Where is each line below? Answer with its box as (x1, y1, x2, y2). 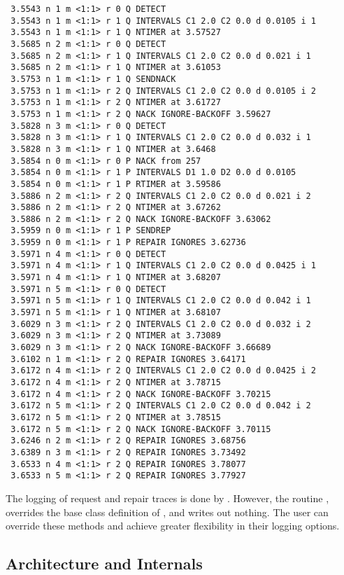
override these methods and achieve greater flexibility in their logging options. (6, 518, 340, 533)
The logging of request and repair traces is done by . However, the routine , (6, 490, 329, 505)
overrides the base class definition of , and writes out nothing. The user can (6, 504, 329, 519)
